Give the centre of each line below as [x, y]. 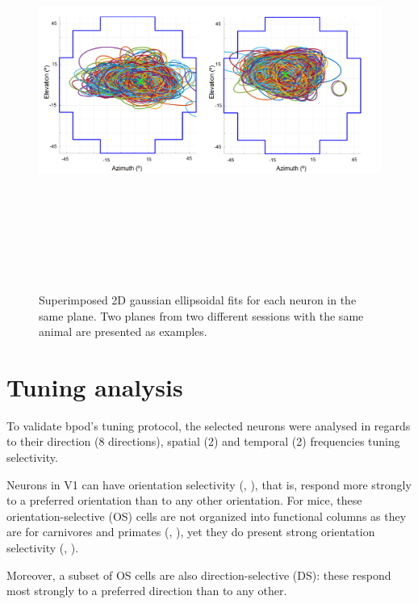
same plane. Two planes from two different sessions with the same [201, 315]
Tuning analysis [95, 386]
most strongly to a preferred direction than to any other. [147, 591]
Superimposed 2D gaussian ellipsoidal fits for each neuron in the [198, 299]
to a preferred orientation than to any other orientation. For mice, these [184, 500]
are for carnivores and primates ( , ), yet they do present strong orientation [191, 532]
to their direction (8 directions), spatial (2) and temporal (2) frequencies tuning [203, 441]
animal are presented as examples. [123, 331]
